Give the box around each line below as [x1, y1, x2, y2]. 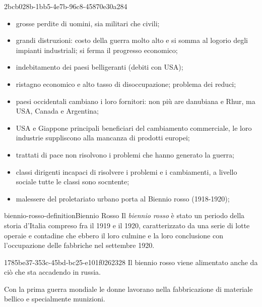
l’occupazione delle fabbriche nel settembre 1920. [4, 240, 155, 250]
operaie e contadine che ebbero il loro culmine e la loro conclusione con [4, 230, 223, 240]
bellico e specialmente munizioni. [4, 293, 105, 304]
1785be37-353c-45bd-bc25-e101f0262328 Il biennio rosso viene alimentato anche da [4, 257, 258, 267]
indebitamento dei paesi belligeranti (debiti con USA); [16, 62, 183, 72]
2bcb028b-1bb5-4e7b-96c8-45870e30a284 [4, 1, 127, 11]
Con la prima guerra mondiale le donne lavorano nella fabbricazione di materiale [4, 283, 253, 294]
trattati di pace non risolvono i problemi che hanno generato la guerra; [16, 149, 234, 160]
